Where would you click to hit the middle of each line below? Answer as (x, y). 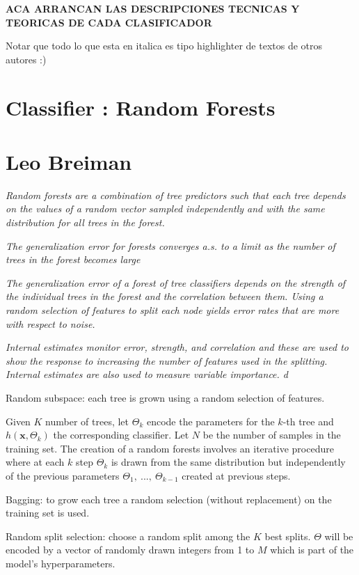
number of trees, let (87, 421)
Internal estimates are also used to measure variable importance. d (147, 374)
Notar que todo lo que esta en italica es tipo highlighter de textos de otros (164, 46)
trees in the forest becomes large (73, 259)
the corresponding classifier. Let (121, 435)
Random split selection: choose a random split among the (128, 536)
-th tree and (308, 421)
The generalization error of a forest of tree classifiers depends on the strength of (176, 282)
